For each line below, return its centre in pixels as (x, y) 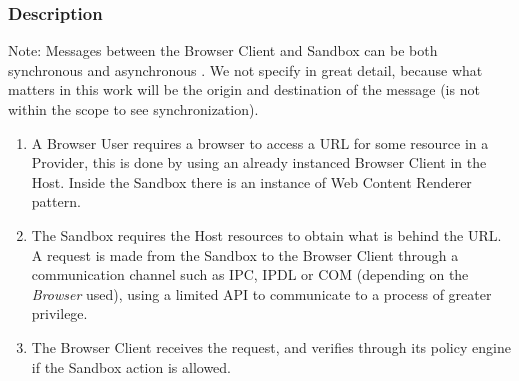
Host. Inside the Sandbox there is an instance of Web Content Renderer (251, 181)
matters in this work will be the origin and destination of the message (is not (244, 89)
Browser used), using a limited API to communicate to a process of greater (261, 293)
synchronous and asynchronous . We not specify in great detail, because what (245, 69)
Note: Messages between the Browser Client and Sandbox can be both (223, 50)
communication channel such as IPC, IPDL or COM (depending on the (250, 274)
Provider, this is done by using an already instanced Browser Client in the (259, 162)
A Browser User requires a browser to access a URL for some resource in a (260, 142)
